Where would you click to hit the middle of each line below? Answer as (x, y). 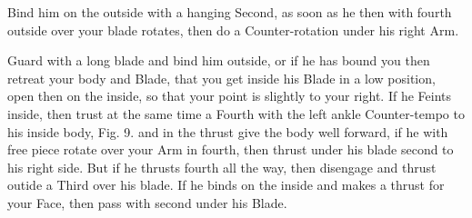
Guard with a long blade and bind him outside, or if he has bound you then (219, 60)
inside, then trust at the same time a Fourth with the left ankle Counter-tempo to (236, 113)
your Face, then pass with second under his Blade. (147, 202)
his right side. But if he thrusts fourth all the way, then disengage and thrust (222, 167)
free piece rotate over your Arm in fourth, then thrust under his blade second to (231, 149)
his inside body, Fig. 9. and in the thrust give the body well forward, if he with (228, 131)
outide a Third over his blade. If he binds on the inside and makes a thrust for (226, 185)
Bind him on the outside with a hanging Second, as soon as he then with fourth (230, 12)
